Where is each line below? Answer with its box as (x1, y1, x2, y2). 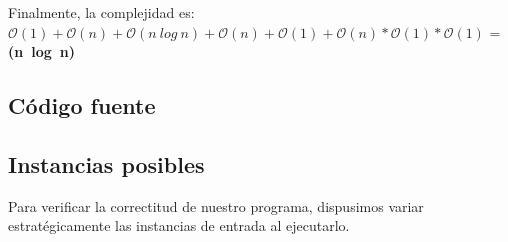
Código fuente (8, 90, 156, 121)
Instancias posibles (8, 148, 205, 179)
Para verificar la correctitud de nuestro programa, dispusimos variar (8, 195, 424, 216)
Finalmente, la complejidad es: (8, 2, 195, 22)
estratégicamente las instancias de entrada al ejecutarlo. (8, 215, 350, 236)
